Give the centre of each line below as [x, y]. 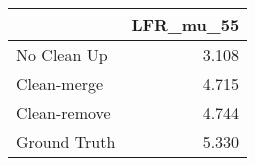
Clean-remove [63, 112]
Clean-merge [60, 83]
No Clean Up [62, 54]
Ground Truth [66, 141]
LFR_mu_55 [185, 24]
